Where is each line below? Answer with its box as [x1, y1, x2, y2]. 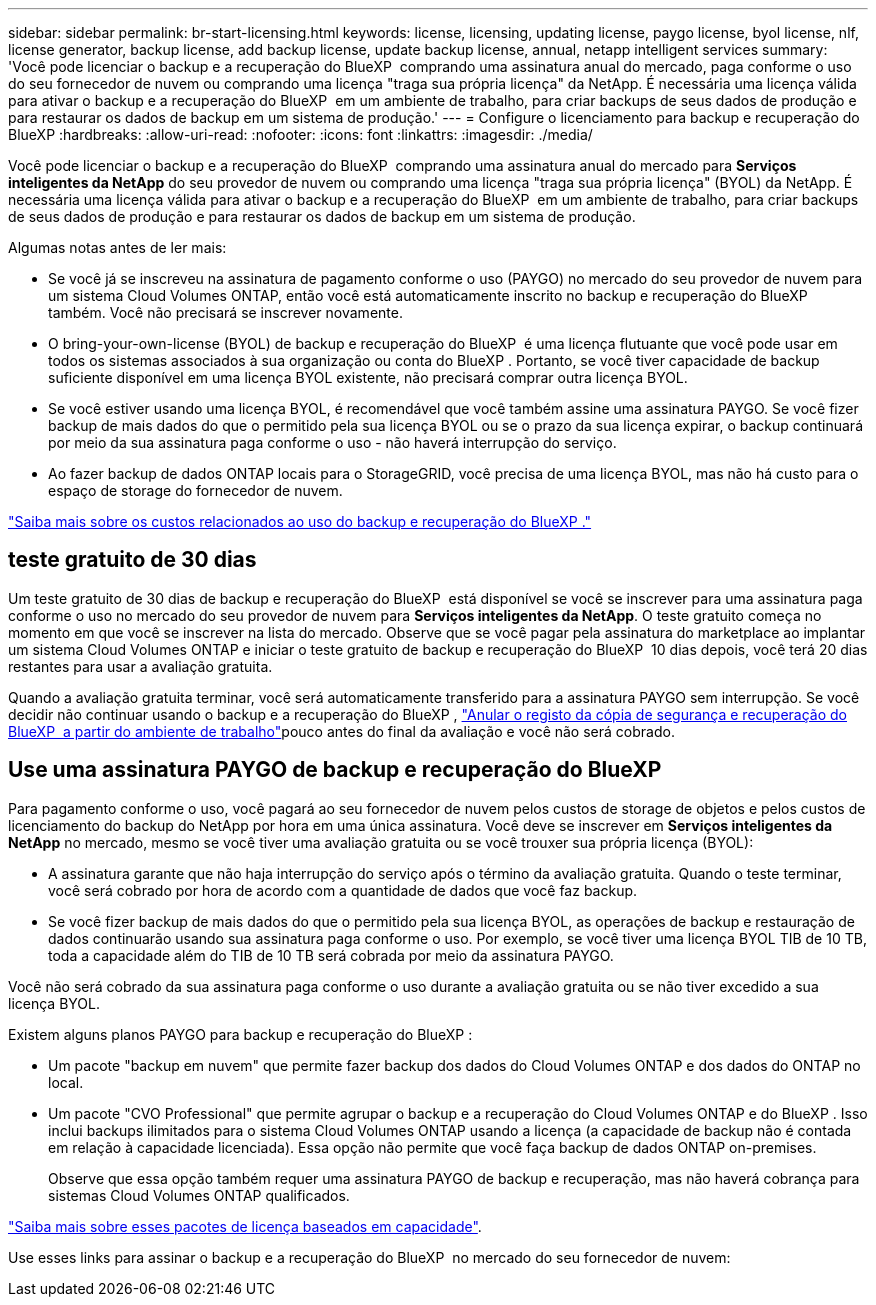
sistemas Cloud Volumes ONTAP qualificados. [48, 1186, 350, 1204]
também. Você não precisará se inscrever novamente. [48, 304, 403, 321]
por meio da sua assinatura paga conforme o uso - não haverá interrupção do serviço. [48, 434, 617, 451]
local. [48, 1073, 84, 1091]
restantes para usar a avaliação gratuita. [8, 657, 273, 675]
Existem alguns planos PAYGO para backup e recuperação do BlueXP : [8, 1025, 473, 1043]
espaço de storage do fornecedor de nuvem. [48, 482, 343, 499]
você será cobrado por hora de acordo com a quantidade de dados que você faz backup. [48, 881, 638, 899]
